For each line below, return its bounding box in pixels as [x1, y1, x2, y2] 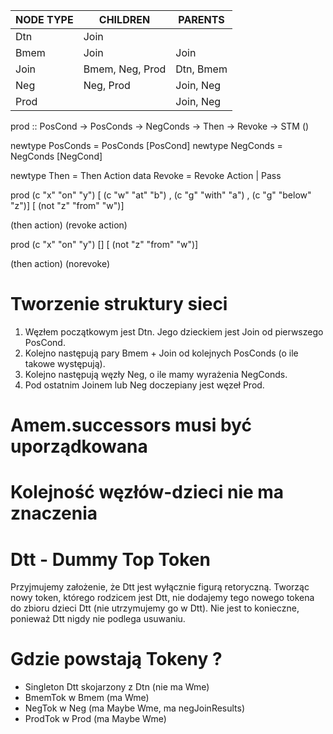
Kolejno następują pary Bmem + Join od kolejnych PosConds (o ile [24, 347, 299, 359]
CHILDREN [98, 13, 151, 26]
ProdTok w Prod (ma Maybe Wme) [24, 713, 167, 725]
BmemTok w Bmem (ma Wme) [24, 692, 150, 704]
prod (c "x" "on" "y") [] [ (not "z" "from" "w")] [10, 239, 199, 250]
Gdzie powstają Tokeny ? [10, 648, 223, 671]
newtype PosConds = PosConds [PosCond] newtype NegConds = [10, 140, 283, 151]
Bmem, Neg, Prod [83, 62, 167, 76]
